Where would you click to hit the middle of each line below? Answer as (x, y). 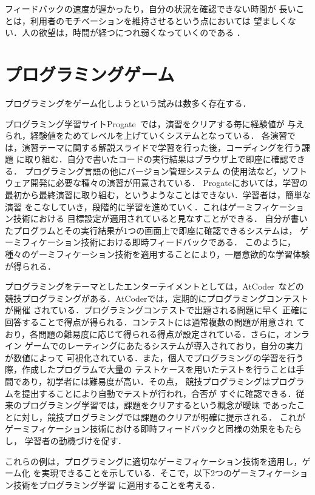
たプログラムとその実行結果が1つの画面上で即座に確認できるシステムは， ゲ (157, 230)
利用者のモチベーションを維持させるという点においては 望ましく (159, 20)
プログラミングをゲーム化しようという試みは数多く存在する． (128, 103)
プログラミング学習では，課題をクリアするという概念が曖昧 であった (159, 405)
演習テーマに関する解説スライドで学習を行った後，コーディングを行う (162, 147)
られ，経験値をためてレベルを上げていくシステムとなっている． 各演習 (146, 135)
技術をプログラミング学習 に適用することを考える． (117, 484)
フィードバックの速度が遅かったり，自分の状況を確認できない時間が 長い (151, 8)
